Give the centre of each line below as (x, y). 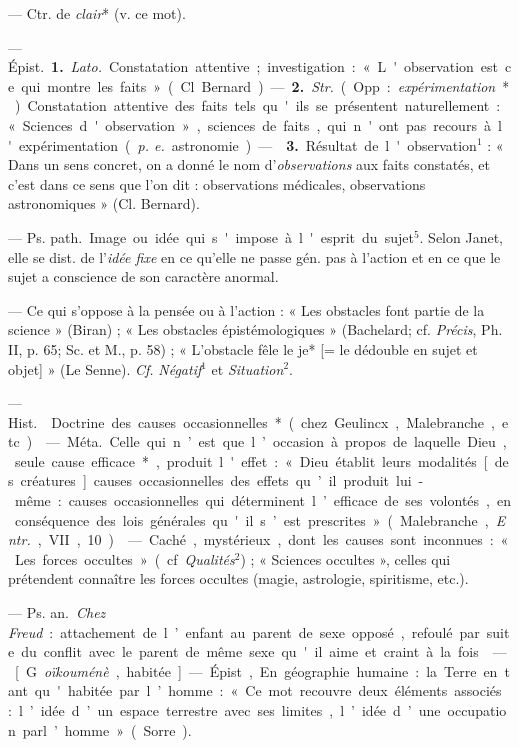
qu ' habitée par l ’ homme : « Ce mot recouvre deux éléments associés (268, 690)
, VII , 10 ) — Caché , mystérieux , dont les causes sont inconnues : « (273, 539)
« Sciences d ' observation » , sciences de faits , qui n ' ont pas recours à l (255, 124)
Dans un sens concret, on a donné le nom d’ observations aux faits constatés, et (249, 164)
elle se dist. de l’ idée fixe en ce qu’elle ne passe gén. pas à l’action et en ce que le (254, 256)
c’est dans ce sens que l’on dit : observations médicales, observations (217, 183)
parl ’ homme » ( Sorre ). (107, 729)
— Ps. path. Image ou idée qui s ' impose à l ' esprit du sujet (211, 236)
